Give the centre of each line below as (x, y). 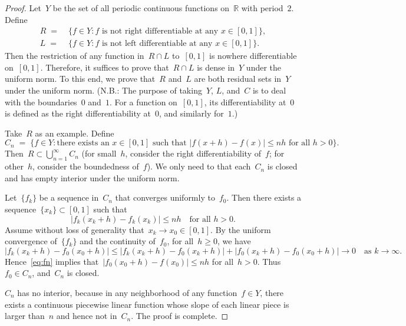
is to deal (269, 90)
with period (262, 8)
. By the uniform (241, 229)
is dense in (216, 67)
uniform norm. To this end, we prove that (80, 79)
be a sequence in (69, 197)
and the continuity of (118, 241)
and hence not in (87, 316)
